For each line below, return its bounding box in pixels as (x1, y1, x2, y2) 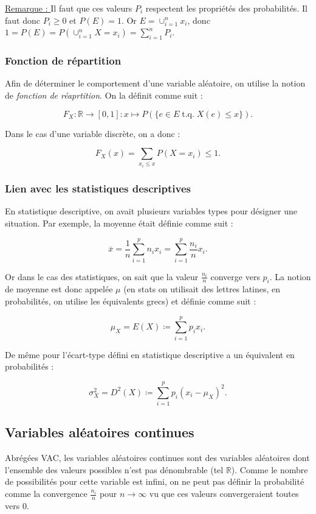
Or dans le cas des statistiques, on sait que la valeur (5, 270, 199, 283)
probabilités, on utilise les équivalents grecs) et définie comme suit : (5, 295, 256, 308)
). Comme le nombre (231, 463, 308, 476)
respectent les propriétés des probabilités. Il (145, 2, 307, 14)
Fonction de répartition (5, 53, 122, 68)
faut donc (5, 13, 40, 26)
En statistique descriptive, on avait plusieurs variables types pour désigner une (5, 205, 297, 217)
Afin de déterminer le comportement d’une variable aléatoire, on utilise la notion (5, 77, 306, 90)
